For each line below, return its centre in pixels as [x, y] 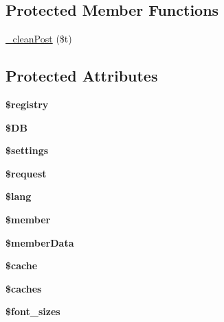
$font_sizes [33, 311]
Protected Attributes [82, 76]
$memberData [40, 242]
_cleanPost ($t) [39, 39]
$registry [27, 104]
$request [26, 173]
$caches [24, 288]
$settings [27, 150]
